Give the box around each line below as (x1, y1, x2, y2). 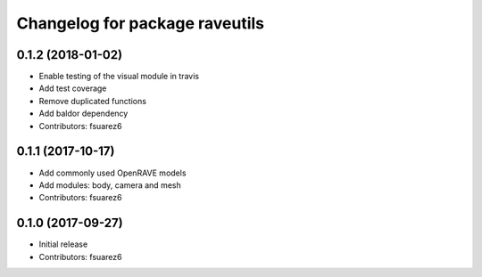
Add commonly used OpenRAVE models (38, 167, 187, 178)
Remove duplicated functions (38, 95, 147, 106)
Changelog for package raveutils (16, 13, 265, 33)
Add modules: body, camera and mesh (38, 179, 182, 191)
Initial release (38, 239, 88, 249)
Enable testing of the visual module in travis (38, 71, 200, 82)
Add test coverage (38, 83, 107, 94)
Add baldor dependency (38, 108, 129, 119)
